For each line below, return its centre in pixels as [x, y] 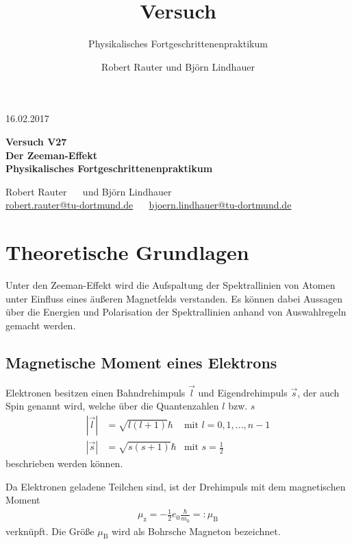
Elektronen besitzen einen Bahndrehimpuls [96, 392]
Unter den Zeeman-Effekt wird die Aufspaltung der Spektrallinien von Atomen [171, 285]
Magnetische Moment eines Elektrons [141, 362]
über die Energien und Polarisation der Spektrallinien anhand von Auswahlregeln [176, 312]
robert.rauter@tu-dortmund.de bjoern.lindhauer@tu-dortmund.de [149, 205]
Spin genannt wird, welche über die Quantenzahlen [112, 406]
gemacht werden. [41, 325]
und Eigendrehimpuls [243, 392]
